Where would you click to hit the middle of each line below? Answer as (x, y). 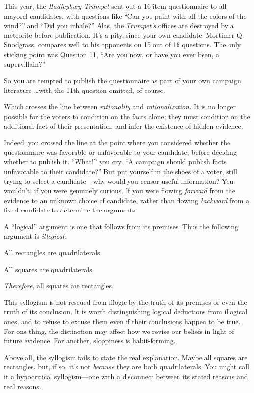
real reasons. (23, 386)
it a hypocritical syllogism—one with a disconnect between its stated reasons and (126, 376)
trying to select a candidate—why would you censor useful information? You (119, 181)
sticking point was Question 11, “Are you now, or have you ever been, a (112, 54)
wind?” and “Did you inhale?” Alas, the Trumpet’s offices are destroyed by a (119, 25)
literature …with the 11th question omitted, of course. (85, 90)
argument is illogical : (35, 236)
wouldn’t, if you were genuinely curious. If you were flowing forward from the (120, 191)
